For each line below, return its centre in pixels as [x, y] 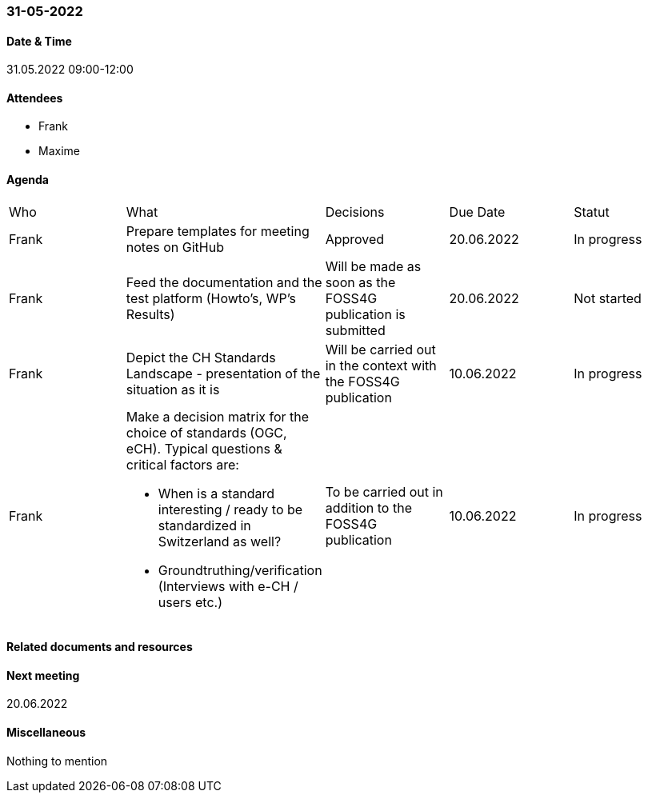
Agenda [28, 180]
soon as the [360, 282]
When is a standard [216, 493]
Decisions [355, 212]
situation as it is [173, 389]
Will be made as [373, 266]
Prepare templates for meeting [218, 231]
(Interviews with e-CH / [228, 586]
